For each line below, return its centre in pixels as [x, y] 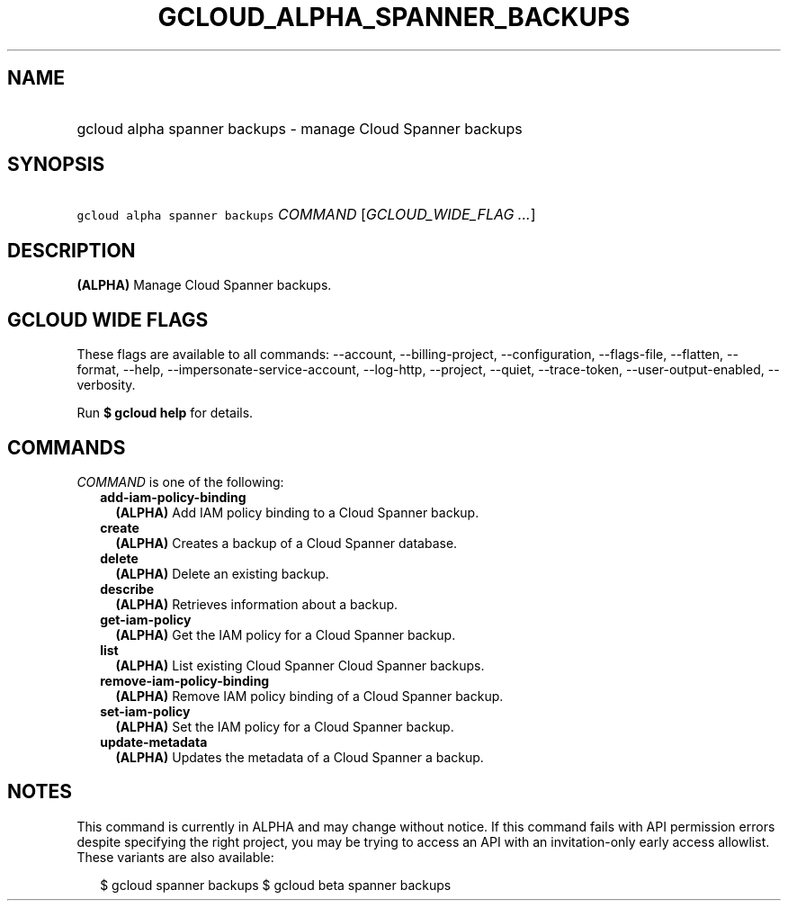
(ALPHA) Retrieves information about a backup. [257, 604]
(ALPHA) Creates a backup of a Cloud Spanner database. [287, 543]
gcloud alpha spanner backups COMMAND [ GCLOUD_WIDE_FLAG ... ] [306, 215]
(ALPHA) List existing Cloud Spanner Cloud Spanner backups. [300, 665]
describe [127, 589]
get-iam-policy [146, 619]
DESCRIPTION [72, 250]
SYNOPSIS [56, 165]
